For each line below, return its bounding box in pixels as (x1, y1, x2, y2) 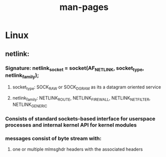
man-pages (59, 1, 109, 13)
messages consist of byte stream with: (5, 134, 101, 141)
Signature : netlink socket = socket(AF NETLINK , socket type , (5, 64, 144, 72)
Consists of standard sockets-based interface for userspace (5, 115, 156, 122)
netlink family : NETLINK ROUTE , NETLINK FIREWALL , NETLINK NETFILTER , (12, 95, 151, 102)
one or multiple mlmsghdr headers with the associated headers (12, 146, 143, 152)
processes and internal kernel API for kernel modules (5, 121, 137, 128)
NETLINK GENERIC (12, 101, 47, 108)
